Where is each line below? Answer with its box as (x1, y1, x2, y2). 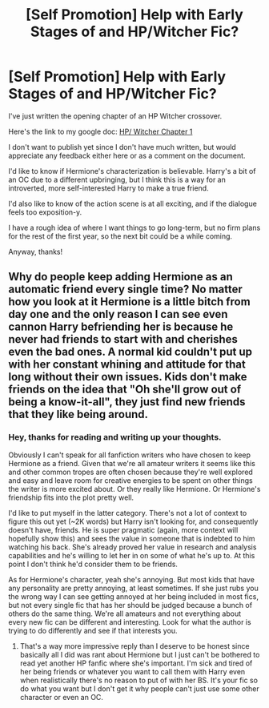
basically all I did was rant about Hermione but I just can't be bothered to (19, 650, 260, 659)
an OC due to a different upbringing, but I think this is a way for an (8, 175, 227, 184)
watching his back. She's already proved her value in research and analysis (8, 542, 257, 552)
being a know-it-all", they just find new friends (8, 395, 246, 409)
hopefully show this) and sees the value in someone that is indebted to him (8, 533, 255, 543)
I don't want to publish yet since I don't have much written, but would (8, 142, 236, 151)
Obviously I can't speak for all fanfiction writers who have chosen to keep (8, 450, 251, 460)
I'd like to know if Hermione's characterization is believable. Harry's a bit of (8, 166, 256, 175)
